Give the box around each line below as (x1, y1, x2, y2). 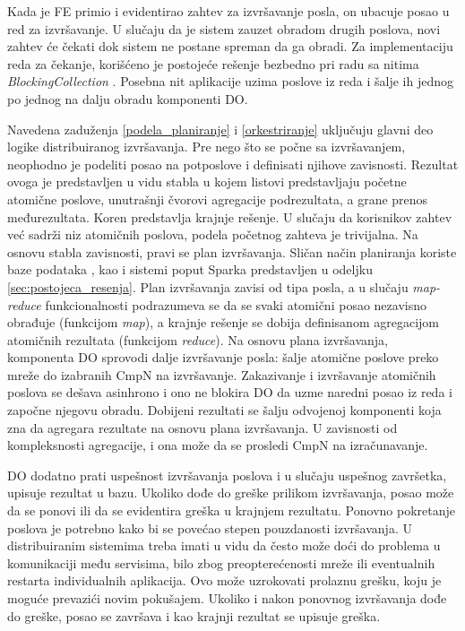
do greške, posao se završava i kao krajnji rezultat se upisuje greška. (7, 606, 381, 625)
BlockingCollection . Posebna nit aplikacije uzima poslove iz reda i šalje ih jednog (7, 72, 454, 91)
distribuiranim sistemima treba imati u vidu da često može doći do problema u (7, 536, 441, 555)
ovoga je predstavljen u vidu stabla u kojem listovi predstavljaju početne (7, 172, 407, 191)
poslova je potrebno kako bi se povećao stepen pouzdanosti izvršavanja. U (7, 518, 412, 537)
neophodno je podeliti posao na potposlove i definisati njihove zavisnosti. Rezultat (7, 154, 459, 173)
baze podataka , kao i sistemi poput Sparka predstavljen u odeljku (7, 260, 373, 279)
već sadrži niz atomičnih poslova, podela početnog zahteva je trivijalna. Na (7, 225, 418, 244)
